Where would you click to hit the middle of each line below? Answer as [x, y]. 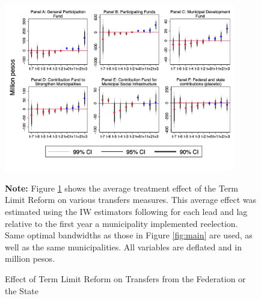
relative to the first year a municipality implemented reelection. [121, 223]
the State [22, 290]
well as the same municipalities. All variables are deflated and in [123, 246]
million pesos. [30, 258]
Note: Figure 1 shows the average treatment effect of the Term [122, 188]
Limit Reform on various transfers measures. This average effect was [130, 200]
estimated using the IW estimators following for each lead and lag [126, 212]
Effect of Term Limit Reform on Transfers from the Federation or [125, 279]
